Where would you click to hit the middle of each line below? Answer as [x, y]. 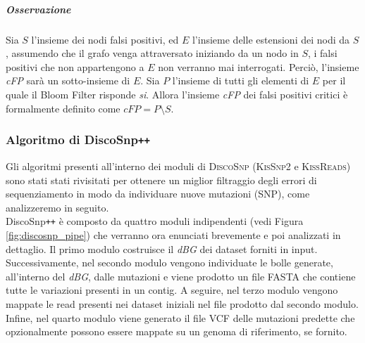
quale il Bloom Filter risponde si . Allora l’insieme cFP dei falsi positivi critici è [177, 94]
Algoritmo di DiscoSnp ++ [78, 140]
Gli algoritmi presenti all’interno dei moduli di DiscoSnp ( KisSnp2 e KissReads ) [178, 166]
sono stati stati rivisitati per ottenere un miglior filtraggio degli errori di [161, 180]
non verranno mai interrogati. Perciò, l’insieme [259, 66]
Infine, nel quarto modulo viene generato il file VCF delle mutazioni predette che [180, 317]
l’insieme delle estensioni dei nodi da [271, 39]
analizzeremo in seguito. [57, 207]
